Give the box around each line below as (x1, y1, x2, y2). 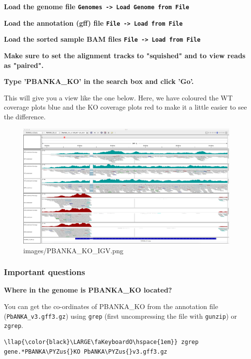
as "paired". (4, 60, 44, 70)
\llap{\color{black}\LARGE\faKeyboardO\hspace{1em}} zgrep (4, 338, 199, 345)
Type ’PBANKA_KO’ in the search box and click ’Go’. (4, 76, 194, 86)
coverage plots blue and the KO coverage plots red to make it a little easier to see (4, 102, 247, 112)
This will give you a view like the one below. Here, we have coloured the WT (4, 92, 233, 102)
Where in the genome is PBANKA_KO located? (4, 285, 172, 295)
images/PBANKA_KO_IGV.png (23, 245, 123, 255)
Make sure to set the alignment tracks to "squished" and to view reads (4, 50, 246, 60)
